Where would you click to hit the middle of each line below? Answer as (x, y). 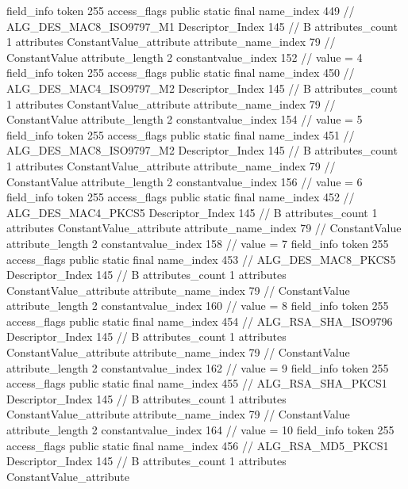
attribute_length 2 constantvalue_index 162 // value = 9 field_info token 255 (198, 367)
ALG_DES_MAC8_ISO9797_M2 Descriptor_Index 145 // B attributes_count (202, 150)
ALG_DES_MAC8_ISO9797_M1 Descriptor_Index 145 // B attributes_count (202, 26)
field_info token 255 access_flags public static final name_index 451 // (181, 134)
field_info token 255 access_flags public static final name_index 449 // (181, 10)
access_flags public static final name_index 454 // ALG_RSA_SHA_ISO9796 (200, 321)
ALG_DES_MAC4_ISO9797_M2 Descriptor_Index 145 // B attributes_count (202, 88)
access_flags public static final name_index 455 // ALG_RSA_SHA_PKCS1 (197, 383)
